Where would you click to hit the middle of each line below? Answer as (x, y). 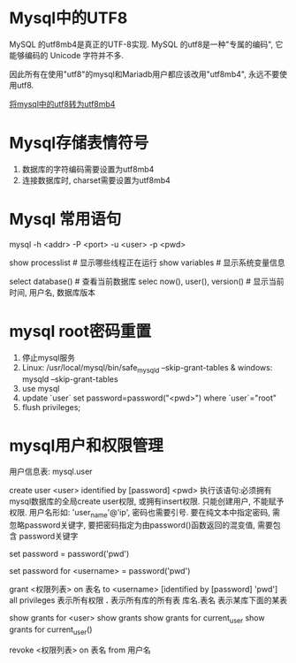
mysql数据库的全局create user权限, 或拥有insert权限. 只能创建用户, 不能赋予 (147, 501)
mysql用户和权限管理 (86, 445)
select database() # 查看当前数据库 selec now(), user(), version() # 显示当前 (147, 281)
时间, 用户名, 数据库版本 (52, 292)
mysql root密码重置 (80, 331)
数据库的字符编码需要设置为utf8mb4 (88, 169)
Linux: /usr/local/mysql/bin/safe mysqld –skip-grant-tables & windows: (147, 368)
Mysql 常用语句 (65, 220)
